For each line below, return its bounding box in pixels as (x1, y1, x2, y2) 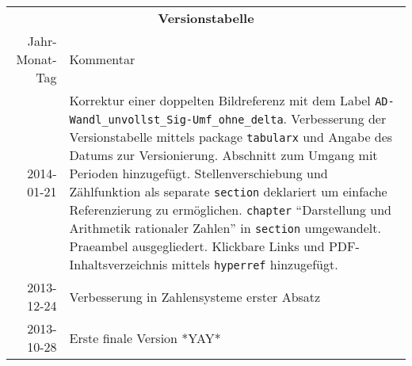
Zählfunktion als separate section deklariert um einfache (69, 182, 387, 200)
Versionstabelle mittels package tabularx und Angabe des (69, 128, 393, 146)
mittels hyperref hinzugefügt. (171, 255, 338, 273)
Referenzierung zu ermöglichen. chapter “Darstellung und (69, 200, 391, 219)
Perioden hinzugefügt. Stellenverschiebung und (69, 164, 328, 182)
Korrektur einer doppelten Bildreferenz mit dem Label (69, 91, 371, 109)
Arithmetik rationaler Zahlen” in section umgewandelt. (69, 219, 381, 237)
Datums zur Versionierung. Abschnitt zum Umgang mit (69, 146, 378, 164)
